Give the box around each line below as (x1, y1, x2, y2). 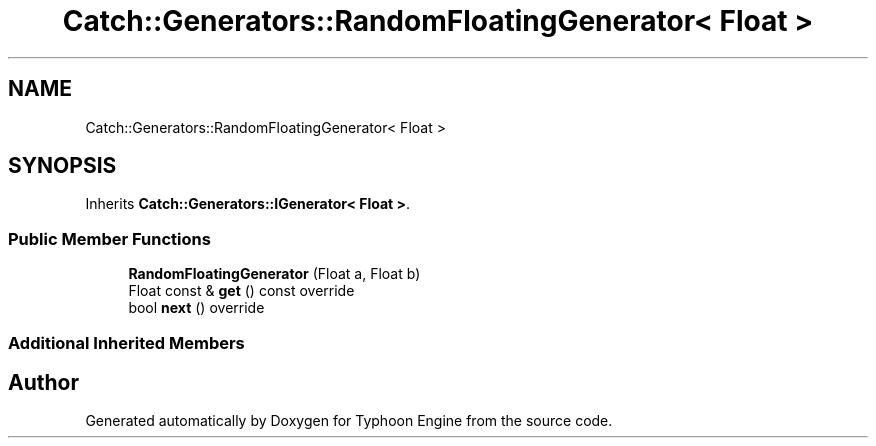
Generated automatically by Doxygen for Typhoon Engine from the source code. (85, 412, 613, 430)
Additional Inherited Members (8, 332, 245, 353)
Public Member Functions (8, 228, 211, 249)
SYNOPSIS (8, 153, 117, 179)
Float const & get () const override (128, 282, 355, 300)
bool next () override (128, 299, 265, 317)
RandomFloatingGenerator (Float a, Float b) (128, 265, 421, 283)
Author (8, 369, 79, 395)
